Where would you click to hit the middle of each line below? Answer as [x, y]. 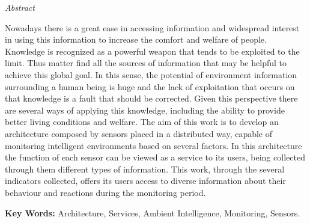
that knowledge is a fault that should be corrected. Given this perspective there [151, 98]
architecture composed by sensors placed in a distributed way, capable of [139, 133]
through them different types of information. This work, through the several [145, 169]
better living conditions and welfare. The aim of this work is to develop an [142, 122]
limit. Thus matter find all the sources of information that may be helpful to [146, 63]
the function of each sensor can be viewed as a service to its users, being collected [155, 157]
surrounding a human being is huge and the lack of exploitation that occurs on [150, 86]
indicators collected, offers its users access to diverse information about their [145, 181]
